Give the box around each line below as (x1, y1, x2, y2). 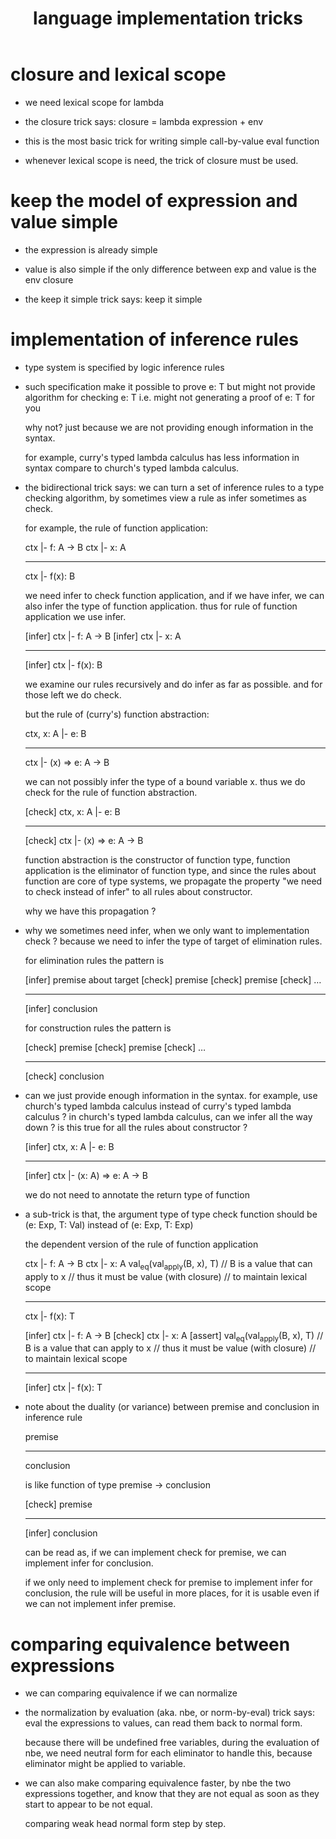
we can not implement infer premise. (24, 1598, 177, 1610)
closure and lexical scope (10, 63, 227, 86)
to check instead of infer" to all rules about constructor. (24, 885, 253, 897)
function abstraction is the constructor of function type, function (24, 853, 291, 866)
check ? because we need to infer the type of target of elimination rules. (24, 935, 323, 947)
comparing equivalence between (10, 1633, 291, 1656)
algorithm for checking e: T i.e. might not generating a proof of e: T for (24, 391, 315, 403)
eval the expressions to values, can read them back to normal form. (24, 1717, 303, 1729)
